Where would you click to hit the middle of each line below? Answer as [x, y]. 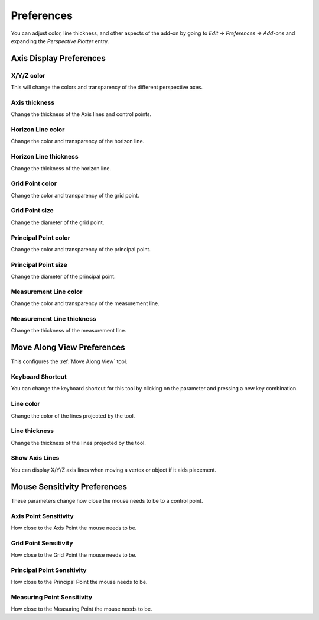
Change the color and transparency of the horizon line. [78, 141]
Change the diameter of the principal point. [63, 277]
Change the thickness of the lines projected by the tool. [78, 443]
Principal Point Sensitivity [49, 570]
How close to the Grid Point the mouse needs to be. [74, 555]
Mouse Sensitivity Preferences [69, 487]
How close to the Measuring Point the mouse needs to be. [82, 609]
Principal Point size [39, 264]
